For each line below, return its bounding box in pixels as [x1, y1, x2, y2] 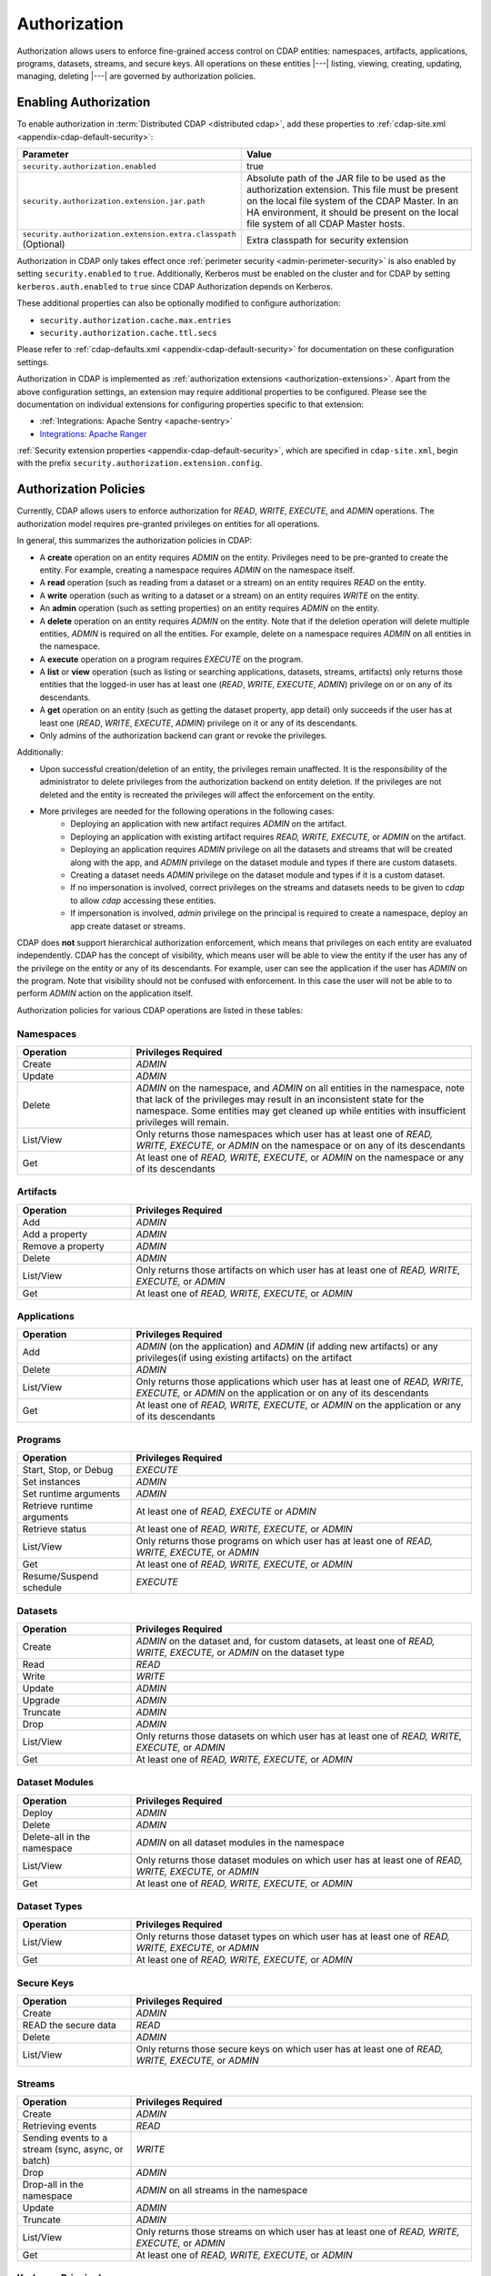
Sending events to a [22, 2131, 108, 2144]
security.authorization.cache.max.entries [39, 315, 232, 325]
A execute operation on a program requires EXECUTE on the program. [39, 654, 304, 665]
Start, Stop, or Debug [22, 1464, 114, 1477]
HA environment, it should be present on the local [245, 206, 459, 218]
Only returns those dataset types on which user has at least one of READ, [135, 1930, 450, 1943]
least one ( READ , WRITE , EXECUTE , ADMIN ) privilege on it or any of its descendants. [39, 717, 358, 728]
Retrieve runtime [22, 1499, 94, 1512]
